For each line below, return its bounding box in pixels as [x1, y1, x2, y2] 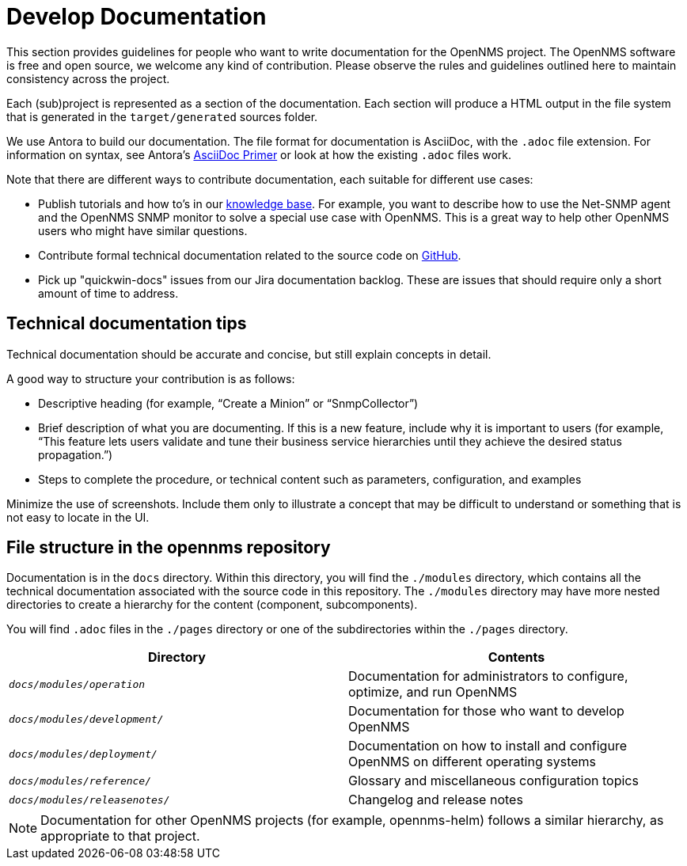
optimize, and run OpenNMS [348, 684, 518, 701]
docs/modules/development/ [9, 712, 164, 725]
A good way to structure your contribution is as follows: [6, 371, 295, 386]
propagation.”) [38, 447, 113, 461]
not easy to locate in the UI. [6, 510, 150, 524]
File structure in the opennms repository [6, 537, 331, 558]
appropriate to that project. [40, 828, 200, 845]
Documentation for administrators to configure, [348, 668, 628, 685]
